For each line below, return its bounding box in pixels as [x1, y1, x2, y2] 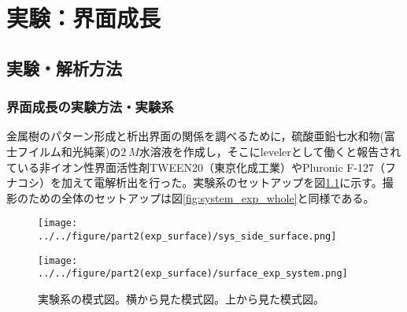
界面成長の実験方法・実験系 [6, 97, 174, 117]
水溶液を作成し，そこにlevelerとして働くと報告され [139, 143, 401, 159]
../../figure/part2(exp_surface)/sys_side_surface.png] [38, 231, 337, 242]
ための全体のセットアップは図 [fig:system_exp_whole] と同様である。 [28, 189, 375, 206]
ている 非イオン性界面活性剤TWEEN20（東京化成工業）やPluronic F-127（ [6, 158, 386, 175]
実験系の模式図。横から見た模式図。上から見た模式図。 [38, 290, 324, 306]
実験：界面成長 [6, 2, 161, 34]
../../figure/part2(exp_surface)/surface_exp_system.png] [38, 268, 348, 280]
